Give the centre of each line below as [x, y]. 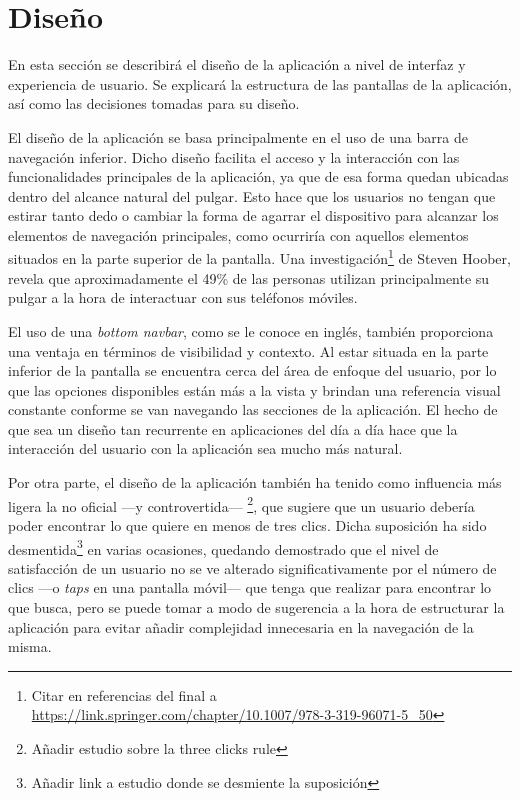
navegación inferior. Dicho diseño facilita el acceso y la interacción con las [234, 156]
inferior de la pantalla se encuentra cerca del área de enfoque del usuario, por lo [252, 370]
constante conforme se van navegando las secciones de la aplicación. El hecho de [253, 409]
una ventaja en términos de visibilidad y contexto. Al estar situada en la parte [248, 350]
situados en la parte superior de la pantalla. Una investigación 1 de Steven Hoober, [259, 257]
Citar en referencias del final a [124, 694]
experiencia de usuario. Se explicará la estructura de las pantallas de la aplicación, [260, 83]
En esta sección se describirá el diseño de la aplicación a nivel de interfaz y [237, 64]
